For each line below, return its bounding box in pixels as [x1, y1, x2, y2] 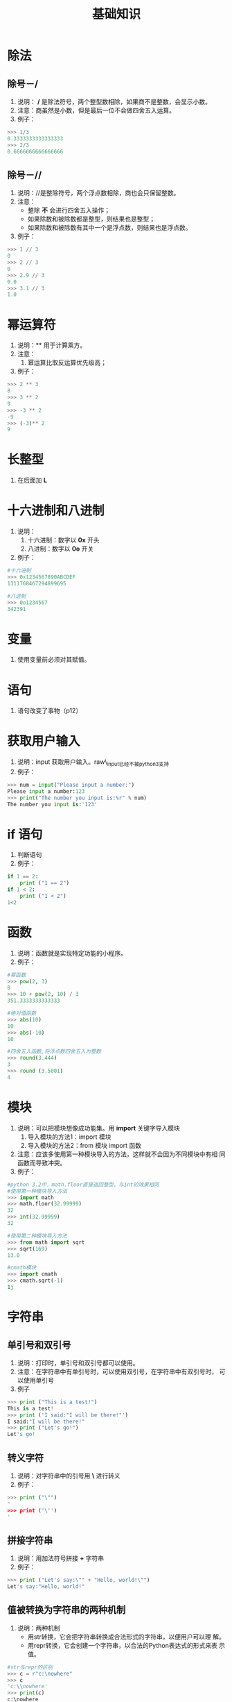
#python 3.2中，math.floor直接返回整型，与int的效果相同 [7, 1181, 159, 1188]
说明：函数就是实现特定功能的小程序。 [17, 949, 127, 957]
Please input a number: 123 [7, 787, 85, 795]
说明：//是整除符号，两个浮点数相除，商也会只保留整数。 [17, 189, 180, 197]
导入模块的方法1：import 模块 [27, 1133, 111, 1141]
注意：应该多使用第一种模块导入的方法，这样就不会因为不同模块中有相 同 [17, 1150, 226, 1158]
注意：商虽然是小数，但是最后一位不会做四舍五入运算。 [17, 106, 175, 115]
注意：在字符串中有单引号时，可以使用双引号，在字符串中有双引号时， [17, 1367, 218, 1376]
